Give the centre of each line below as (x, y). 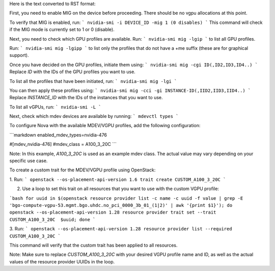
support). (19, 55)
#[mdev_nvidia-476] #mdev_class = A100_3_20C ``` (63, 144)
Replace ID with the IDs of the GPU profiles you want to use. (73, 72)
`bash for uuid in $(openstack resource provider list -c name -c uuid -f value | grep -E (126, 198)
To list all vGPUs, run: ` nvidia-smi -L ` (55, 107)
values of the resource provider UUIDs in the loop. (62, 261)
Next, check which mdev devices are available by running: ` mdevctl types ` (94, 116)
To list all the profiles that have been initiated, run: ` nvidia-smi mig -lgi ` (93, 81)
